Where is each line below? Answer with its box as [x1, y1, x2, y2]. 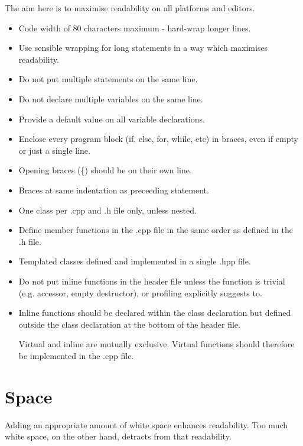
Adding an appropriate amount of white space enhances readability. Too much [5, 418, 288, 431]
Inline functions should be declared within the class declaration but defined [18, 306, 291, 319]
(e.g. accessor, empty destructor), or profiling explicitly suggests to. [18, 286, 262, 299]
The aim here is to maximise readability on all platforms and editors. [5, 2, 255, 14]
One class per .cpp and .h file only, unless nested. [18, 203, 197, 216]
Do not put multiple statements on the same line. [18, 73, 198, 85]
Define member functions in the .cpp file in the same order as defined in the [18, 224, 293, 236]
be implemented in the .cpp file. [18, 349, 134, 361]
